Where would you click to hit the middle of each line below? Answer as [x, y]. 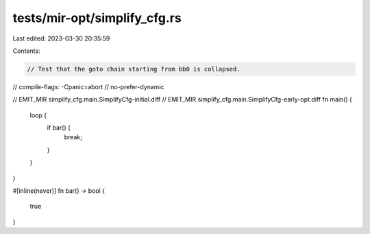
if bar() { [59, 128]
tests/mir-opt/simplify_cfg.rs [97, 18]
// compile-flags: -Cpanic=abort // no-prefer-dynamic [88, 86]
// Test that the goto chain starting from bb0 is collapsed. [134, 69]
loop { [38, 115]
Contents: [26, 51]
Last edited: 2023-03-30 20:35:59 [61, 38]
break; [73, 137]
